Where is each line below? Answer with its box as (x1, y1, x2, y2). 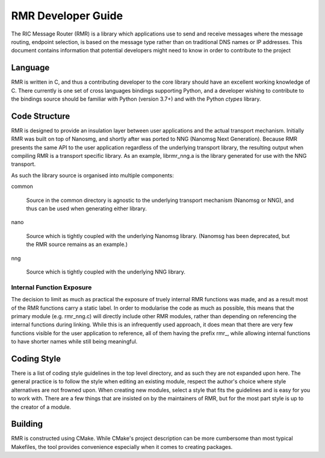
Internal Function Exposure (11, 283, 92, 292)
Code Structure (11, 111, 70, 121)
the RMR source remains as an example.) (26, 241, 128, 248)
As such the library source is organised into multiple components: (11, 172, 174, 179)
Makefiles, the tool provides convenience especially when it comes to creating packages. (11, 443, 233, 450)
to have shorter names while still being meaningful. (11, 338, 138, 345)
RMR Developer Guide (11, 9, 123, 22)
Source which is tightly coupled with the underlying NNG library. (26, 268, 186, 275)
